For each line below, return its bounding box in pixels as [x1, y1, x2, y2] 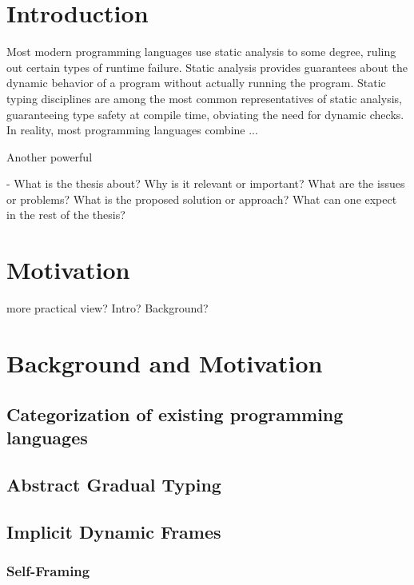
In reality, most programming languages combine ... [6, 121, 258, 138]
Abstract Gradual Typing [6, 472, 221, 496]
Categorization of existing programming [6, 401, 344, 426]
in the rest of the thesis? [6, 206, 125, 223]
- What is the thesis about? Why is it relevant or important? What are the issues [6, 175, 405, 192]
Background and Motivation [6, 346, 323, 379]
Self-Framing [6, 560, 90, 580]
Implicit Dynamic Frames [6, 519, 221, 543]
